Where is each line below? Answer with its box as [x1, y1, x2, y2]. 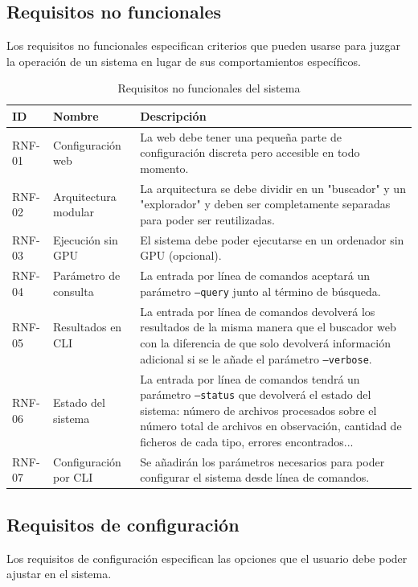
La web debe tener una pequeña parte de [140, 128, 342, 145]
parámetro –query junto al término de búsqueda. [140, 282, 381, 299]
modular [53, 203, 95, 220]
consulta [53, 282, 94, 299]
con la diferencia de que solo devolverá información [140, 335, 391, 351]
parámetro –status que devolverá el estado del [140, 386, 371, 403]
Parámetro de [53, 267, 121, 284]
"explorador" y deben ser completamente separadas [140, 195, 391, 212]
